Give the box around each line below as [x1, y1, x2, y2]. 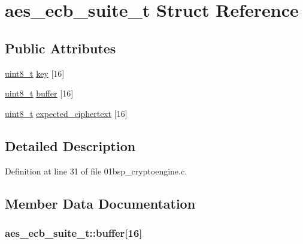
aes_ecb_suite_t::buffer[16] [5, 225, 143, 240]
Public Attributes [5, 38, 116, 57]
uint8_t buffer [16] [5, 87, 74, 100]
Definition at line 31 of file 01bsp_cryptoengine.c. [5, 164, 187, 177]
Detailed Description [5, 136, 136, 155]
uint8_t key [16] [5, 67, 65, 79]
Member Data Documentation [5, 194, 196, 212]
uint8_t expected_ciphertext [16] [5, 107, 128, 119]
